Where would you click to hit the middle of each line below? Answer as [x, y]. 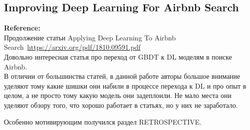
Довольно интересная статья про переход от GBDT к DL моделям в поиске [118, 56]
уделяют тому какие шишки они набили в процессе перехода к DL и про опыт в [125, 85]
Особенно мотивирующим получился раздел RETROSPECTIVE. [103, 121]
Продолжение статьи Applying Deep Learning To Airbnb [90, 37]
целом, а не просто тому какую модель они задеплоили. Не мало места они [118, 95]
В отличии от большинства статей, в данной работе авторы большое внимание [122, 76]
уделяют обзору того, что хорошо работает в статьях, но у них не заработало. [121, 105]
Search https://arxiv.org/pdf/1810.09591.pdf [72, 47]
